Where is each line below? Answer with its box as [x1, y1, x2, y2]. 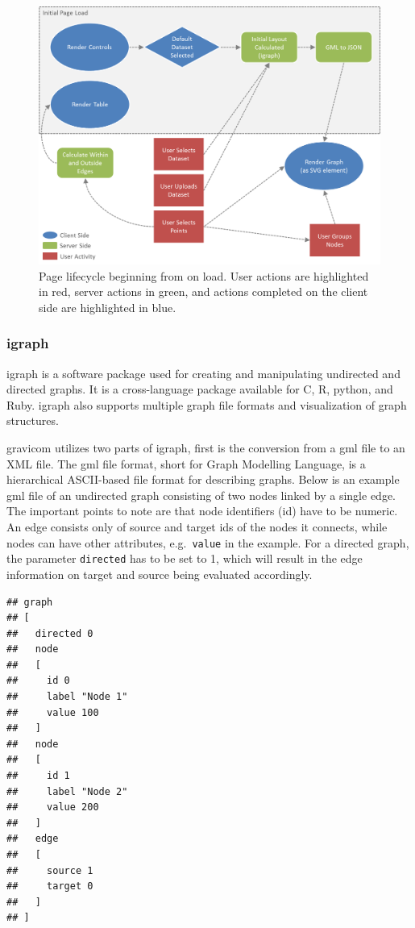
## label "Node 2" [6, 785, 128, 797]
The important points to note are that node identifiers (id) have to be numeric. [6, 502, 398, 519]
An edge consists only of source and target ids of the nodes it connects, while [6, 518, 388, 535]
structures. [6, 412, 59, 429]
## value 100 [6, 706, 99, 718]
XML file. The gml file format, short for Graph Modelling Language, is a [6, 455, 366, 472]
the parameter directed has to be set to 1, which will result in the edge [6, 550, 363, 567]
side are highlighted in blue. [39, 298, 176, 315]
